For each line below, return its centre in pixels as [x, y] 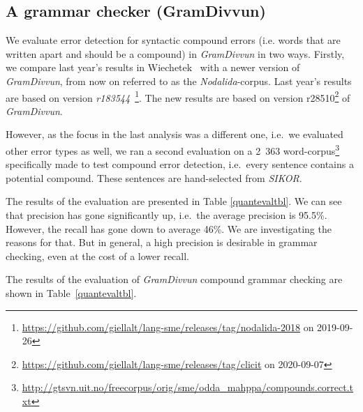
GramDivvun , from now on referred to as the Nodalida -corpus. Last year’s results [179, 81]
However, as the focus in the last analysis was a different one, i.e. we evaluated [175, 134]
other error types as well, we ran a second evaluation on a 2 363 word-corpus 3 [173, 150]
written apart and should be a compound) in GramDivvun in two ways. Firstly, [175, 53]
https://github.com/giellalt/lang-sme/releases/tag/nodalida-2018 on [168, 327]
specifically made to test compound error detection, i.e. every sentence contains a [180, 164]
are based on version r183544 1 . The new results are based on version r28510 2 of [178, 96]
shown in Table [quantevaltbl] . [71, 293]
